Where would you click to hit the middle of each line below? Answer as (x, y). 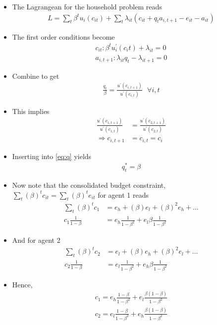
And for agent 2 (36, 240)
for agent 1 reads (123, 194)
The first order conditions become (63, 36)
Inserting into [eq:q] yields (52, 156)
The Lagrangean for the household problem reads (87, 6)
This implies (31, 111)
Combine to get (36, 76)
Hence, (22, 284)
